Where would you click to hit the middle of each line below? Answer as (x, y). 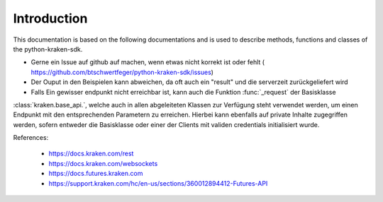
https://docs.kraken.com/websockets (103, 163)
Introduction (50, 18)
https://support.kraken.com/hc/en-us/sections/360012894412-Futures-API (158, 183)
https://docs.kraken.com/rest (91, 154)
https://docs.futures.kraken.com (96, 174)
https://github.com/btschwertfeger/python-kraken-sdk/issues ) (122, 72)
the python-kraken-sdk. (48, 49)
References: (31, 138)
